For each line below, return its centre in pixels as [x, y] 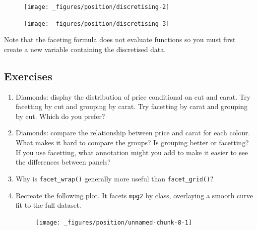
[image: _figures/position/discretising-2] [97, 7]
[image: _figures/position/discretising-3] [97, 24]
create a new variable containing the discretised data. [85, 49]
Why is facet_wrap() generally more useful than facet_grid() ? [115, 178]
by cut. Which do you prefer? [60, 116]
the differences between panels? [63, 162]
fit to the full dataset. [48, 205]
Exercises [28, 76]
